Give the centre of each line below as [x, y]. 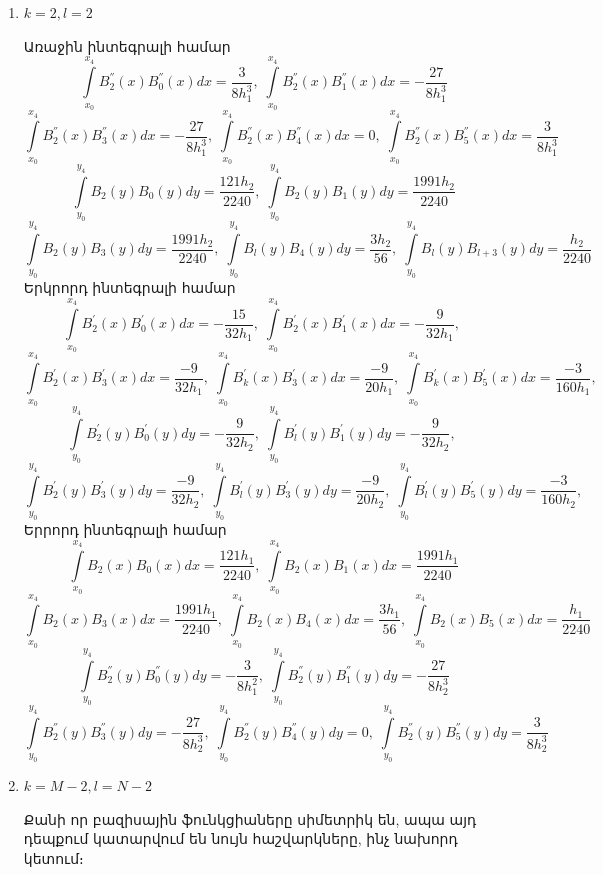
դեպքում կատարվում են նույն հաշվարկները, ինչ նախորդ [240, 838]
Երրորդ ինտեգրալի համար [125, 529]
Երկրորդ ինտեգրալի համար [129, 287]
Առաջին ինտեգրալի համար [127, 45]
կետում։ [53, 857]
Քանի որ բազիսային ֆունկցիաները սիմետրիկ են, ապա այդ [250, 818]
